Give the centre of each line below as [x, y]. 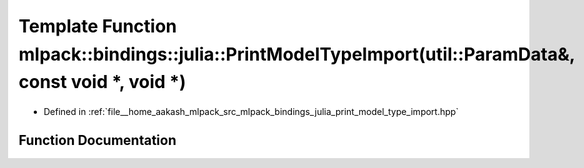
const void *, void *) [102, 82]
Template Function [97, 26]
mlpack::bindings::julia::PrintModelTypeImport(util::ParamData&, [296, 54]
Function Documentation [97, 140]
